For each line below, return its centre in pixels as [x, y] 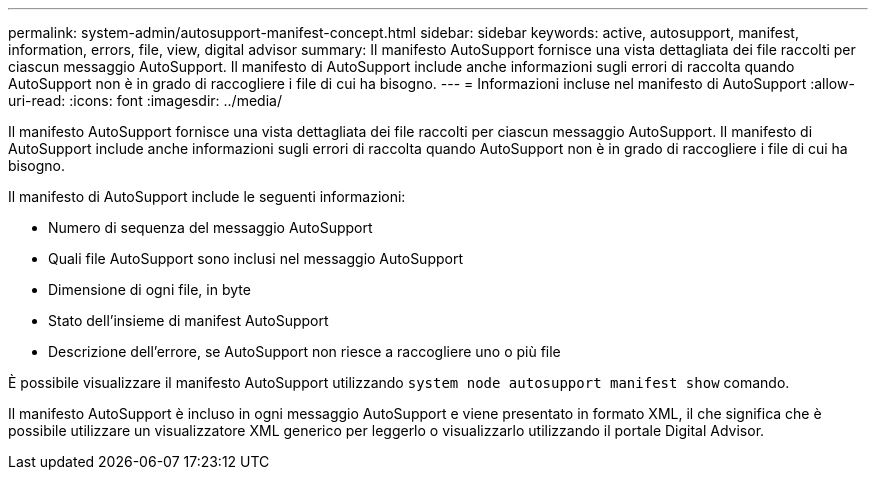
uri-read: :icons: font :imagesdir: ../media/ [145, 100]
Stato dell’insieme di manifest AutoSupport [188, 320]
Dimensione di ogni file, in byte [149, 289]
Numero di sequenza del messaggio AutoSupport [210, 227]
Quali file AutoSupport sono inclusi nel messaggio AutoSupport [256, 258]
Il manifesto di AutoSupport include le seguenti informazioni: [207, 196]
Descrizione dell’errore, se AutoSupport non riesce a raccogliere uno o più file [304, 351]
